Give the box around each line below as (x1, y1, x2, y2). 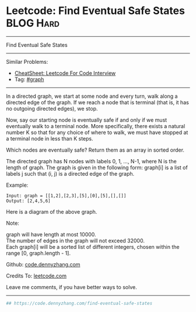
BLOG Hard (6, 16, 60, 30)
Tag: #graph (14, 76, 44, 83)
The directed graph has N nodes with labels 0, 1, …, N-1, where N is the (6, 157, 177, 164)
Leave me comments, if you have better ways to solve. (6, 283, 137, 290)
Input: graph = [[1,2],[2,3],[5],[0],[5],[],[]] (6, 193, 127, 198)
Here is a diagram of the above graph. (6, 208, 97, 215)
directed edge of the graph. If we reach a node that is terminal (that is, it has (6, 98, 190, 106)
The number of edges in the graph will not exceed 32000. (6, 237, 145, 244)
